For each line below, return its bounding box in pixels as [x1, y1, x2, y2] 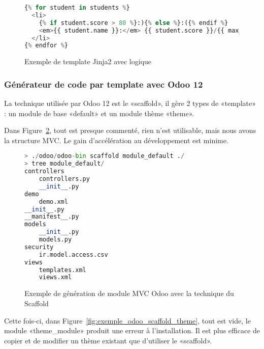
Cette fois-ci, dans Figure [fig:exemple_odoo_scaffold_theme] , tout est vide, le [4, 315, 251, 326]
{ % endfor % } [24, 42, 68, 49]
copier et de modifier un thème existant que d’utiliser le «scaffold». [4, 335, 212, 345]
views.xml [39, 274, 72, 281]
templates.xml [39, 266, 86, 274]
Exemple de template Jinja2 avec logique [24, 56, 152, 67]
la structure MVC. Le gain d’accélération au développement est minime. [4, 135, 228, 145]
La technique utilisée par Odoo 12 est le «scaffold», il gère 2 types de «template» [4, 98, 256, 109]
